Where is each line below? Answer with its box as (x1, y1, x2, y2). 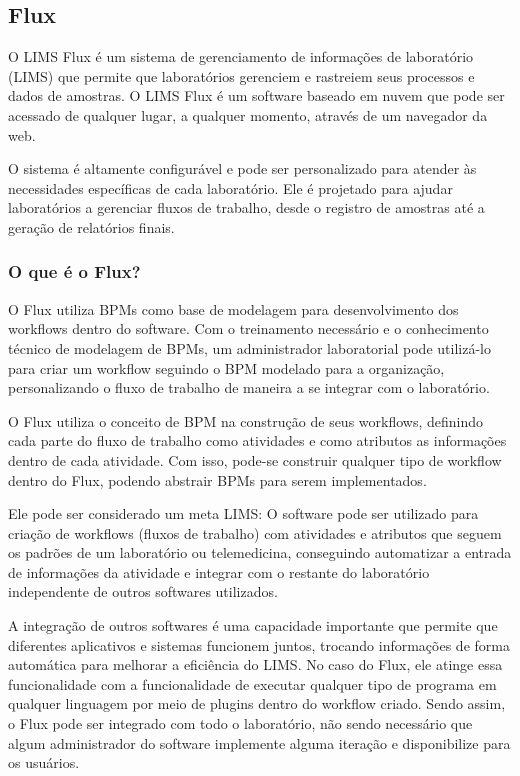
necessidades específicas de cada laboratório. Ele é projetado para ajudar (8, 177, 453, 198)
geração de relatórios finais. (8, 216, 175, 237)
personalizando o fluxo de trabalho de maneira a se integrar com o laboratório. (8, 377, 490, 398)
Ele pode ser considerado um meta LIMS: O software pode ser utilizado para (8, 503, 479, 524)
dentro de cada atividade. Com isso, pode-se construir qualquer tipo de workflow (8, 449, 502, 470)
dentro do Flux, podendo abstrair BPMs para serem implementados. (8, 469, 427, 490)
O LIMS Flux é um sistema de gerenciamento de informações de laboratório (8, 46, 474, 67)
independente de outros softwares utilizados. (8, 581, 278, 602)
